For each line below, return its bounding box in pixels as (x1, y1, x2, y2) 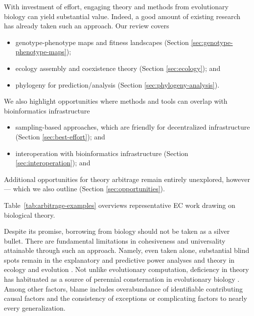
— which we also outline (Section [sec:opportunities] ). (4, 183, 165, 194)
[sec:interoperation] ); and (15, 158, 91, 168)
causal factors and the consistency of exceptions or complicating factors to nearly (4, 293, 247, 303)
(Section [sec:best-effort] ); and (15, 131, 105, 141)
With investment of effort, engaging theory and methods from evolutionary (4, 1, 229, 11)
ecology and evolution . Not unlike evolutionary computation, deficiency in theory (4, 264, 249, 274)
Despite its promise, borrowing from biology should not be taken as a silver (4, 226, 230, 236)
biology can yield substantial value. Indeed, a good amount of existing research (4, 11, 241, 21)
